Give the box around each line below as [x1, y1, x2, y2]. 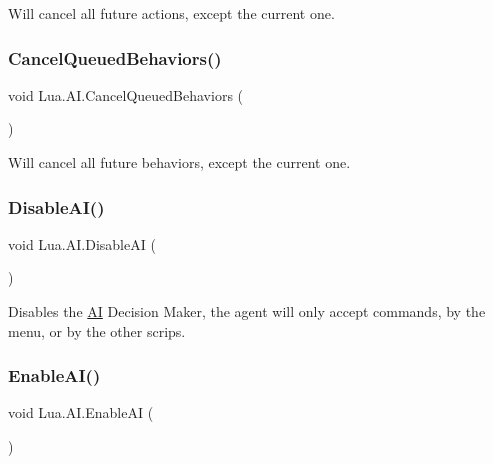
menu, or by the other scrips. [8, 320, 186, 341]
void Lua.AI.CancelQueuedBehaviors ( [8, 84, 244, 105]
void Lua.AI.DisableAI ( [8, 233, 156, 254]
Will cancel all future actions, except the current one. [8, 3, 335, 23]
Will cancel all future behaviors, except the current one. [8, 152, 351, 172]
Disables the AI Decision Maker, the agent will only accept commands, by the [8, 301, 486, 321]
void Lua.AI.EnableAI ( [8, 402, 154, 423]
